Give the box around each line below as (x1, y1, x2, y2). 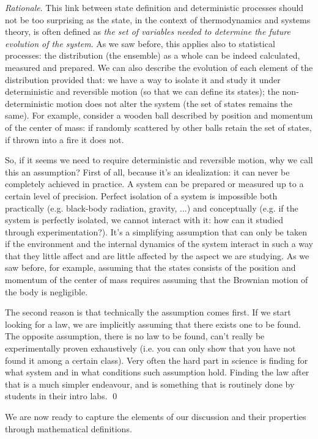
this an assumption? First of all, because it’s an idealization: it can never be (5, 165, 290, 178)
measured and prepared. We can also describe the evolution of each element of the (5, 61, 313, 73)
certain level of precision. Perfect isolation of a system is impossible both (5, 189, 278, 202)
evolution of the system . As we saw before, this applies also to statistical (5, 37, 275, 50)
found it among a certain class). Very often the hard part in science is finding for (5, 353, 308, 366)
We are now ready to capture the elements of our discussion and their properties (5, 410, 306, 422)
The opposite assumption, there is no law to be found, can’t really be (5, 330, 265, 342)
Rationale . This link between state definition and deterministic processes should (5, 1, 304, 13)
